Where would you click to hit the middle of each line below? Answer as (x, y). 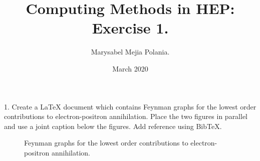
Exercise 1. (130, 28)
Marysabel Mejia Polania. (130, 52)
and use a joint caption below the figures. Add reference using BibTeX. (113, 126)
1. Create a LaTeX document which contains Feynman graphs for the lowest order (130, 106)
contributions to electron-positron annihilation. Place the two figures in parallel (126, 116)
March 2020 (130, 68)
